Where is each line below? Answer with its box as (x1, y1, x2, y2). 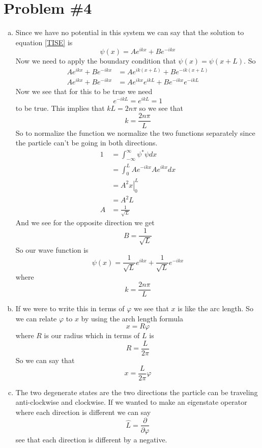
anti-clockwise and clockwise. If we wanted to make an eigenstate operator (15, 397, 247, 407)
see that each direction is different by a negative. (15, 434, 167, 444)
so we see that (139, 102, 183, 113)
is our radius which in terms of (44, 330, 140, 341)
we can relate (15, 313, 57, 323)
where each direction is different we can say (15, 406, 151, 417)
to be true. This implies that (15, 102, 105, 113)
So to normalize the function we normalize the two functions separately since (15, 127, 255, 138)
